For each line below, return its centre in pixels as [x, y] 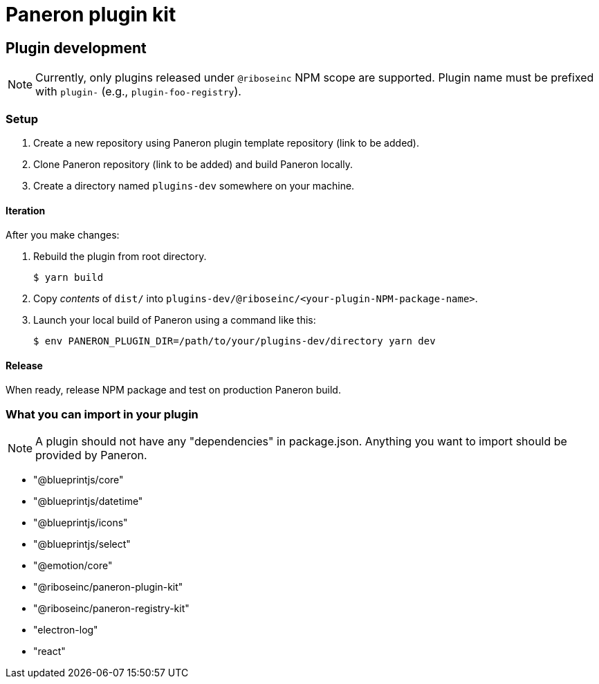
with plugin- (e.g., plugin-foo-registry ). [138, 92]
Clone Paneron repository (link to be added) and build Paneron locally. [193, 164]
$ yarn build [68, 278]
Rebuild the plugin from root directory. [120, 257]
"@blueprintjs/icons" [81, 523]
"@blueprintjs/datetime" [88, 501]
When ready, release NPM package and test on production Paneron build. [173, 390]
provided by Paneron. [91, 455]
